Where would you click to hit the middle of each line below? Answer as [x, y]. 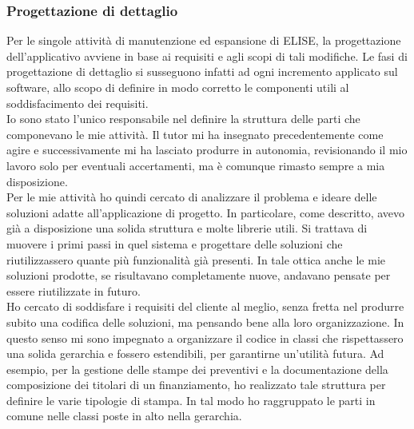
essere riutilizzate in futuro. [74, 290]
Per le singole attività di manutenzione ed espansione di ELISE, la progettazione [204, 40]
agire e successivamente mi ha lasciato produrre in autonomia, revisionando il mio [207, 150]
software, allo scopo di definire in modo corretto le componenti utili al [178, 87]
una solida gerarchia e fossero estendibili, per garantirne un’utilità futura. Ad [195, 354]
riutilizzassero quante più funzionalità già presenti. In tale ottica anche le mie [196, 259]
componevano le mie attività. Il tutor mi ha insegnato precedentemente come [195, 134]
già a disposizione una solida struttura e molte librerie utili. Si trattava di [187, 228]
